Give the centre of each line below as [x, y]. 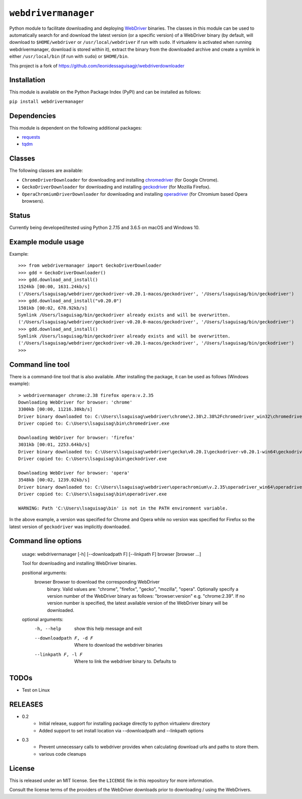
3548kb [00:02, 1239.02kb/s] [54, 480]
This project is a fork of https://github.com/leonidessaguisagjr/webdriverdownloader [97, 66]
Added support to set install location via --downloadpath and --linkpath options [121, 730]
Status [20, 215]
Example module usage [47, 242]
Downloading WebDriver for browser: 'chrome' [75, 402]
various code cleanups [63, 754]
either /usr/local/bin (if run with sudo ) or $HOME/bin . [69, 56]
